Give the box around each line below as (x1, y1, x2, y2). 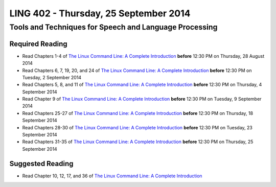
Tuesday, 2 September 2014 (22, 74, 82, 80)
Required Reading (9, 39, 67, 48)
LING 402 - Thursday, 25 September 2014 (9, 8, 191, 19)
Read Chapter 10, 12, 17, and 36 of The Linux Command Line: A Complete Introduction (22, 173, 202, 179)
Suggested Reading (9, 159, 74, 168)
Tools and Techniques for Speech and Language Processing (9, 22, 218, 32)
